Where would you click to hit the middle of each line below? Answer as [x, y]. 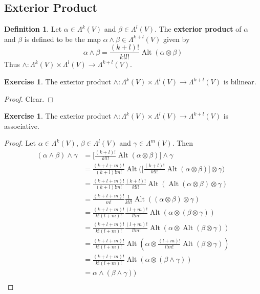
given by [176, 39]
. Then [183, 143]
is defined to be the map [62, 39]
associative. [22, 126]
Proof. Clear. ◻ [29, 98]
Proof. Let [20, 143]
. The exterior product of [198, 29]
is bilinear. [240, 82]
